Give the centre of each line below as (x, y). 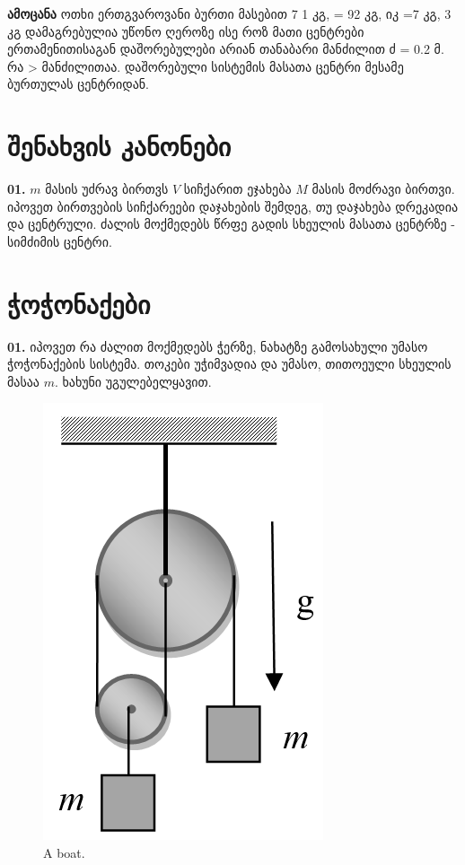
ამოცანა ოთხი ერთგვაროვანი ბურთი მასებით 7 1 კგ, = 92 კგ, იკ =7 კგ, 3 (229, 13)
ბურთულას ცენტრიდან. (78, 84)
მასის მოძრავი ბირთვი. (383, 189)
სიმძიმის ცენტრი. (60, 241)
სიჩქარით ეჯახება (237, 189)
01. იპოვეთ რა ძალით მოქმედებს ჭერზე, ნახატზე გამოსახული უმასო (218, 346)
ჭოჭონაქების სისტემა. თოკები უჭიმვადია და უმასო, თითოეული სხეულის (229, 364)
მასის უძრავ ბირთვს (107, 189)
